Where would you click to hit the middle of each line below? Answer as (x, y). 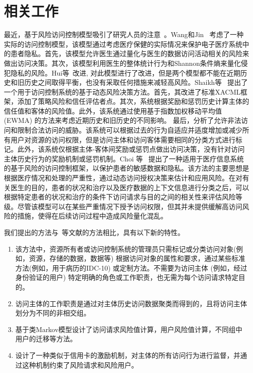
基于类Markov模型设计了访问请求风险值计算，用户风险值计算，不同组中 (129, 329)
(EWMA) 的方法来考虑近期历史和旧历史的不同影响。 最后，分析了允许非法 (123, 120)
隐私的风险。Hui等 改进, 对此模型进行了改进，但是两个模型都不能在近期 (125, 72)
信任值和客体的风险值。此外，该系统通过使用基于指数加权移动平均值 (113, 110)
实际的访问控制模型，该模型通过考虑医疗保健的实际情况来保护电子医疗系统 (123, 44)
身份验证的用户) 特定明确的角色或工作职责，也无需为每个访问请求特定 (127, 277)
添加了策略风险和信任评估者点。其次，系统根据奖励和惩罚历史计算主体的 (133, 101)
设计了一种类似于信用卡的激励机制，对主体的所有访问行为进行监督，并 (128, 355)
